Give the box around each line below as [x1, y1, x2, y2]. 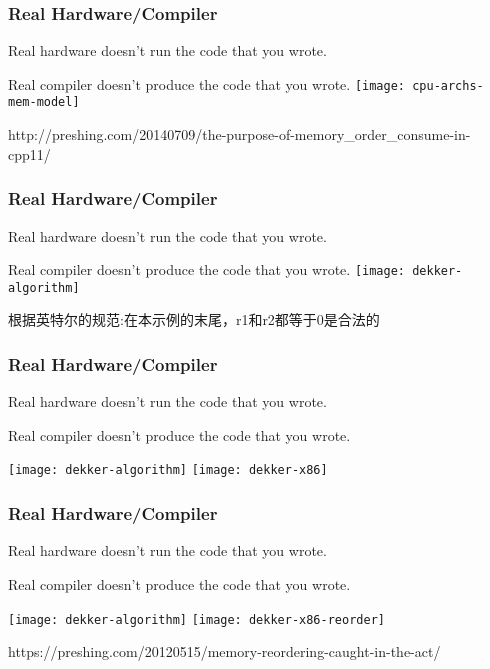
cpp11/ [8, 143, 51, 164]
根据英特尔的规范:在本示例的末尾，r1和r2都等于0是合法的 [8, 309, 380, 330]
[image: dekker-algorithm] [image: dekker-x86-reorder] [8, 612, 385, 627]
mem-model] [8, 95, 80, 110]
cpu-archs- [412, 78, 484, 93]
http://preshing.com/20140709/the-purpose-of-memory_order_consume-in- [8, 124, 471, 145]
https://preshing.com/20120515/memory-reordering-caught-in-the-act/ [8, 641, 441, 662]
